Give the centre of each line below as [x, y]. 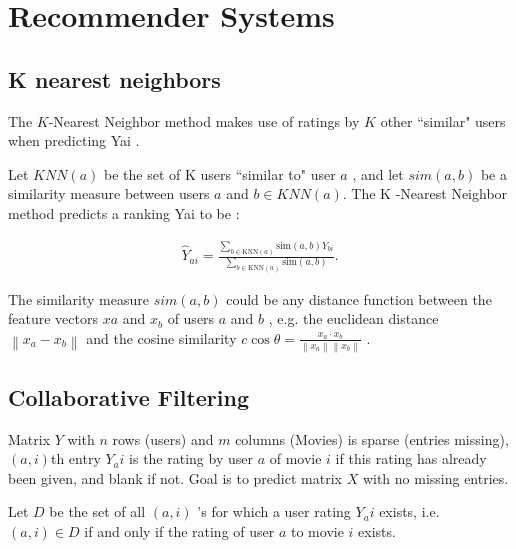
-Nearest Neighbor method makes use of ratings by [204, 120]
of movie [295, 458]
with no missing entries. [435, 477]
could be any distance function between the [359, 298]
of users [191, 318]
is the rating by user [191, 458]
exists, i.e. [409, 511]
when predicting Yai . [74, 140]
